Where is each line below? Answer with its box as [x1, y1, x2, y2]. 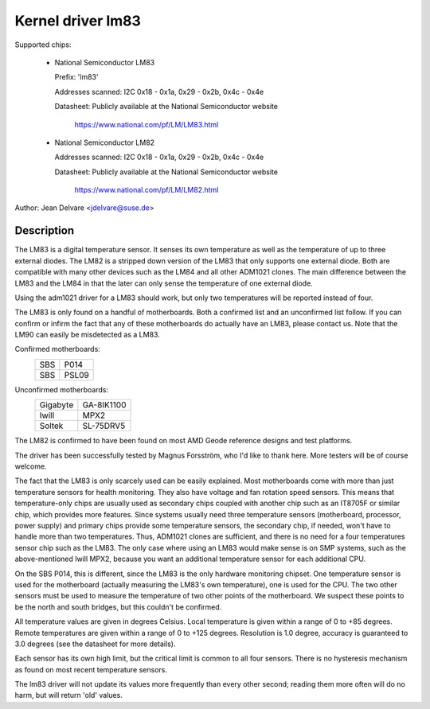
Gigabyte [39, 399, 74, 411]
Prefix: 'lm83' [54, 72, 99, 82]
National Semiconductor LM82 [54, 138, 155, 147]
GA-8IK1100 [82, 399, 127, 411]
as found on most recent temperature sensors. [14, 664, 167, 674]
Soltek [39, 420, 64, 431]
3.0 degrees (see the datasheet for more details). [14, 639, 176, 649]
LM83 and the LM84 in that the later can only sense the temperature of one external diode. [14, 279, 314, 288]
